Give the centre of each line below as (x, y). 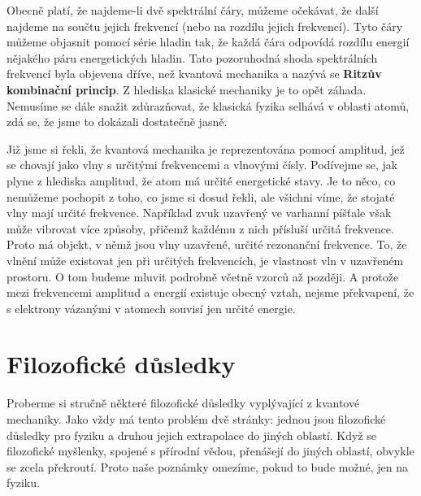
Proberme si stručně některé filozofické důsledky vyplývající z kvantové (183, 403)
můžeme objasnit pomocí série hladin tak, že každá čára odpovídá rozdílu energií (208, 42)
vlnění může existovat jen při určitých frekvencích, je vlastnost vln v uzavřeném (205, 260)
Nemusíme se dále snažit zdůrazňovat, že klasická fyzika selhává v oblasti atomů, (208, 105)
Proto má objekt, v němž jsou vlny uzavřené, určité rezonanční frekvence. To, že (207, 244)
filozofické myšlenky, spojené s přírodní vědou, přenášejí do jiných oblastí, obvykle (210, 451)
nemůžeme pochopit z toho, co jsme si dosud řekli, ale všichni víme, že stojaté (201, 196)
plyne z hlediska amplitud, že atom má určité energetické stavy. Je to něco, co (201, 180)
